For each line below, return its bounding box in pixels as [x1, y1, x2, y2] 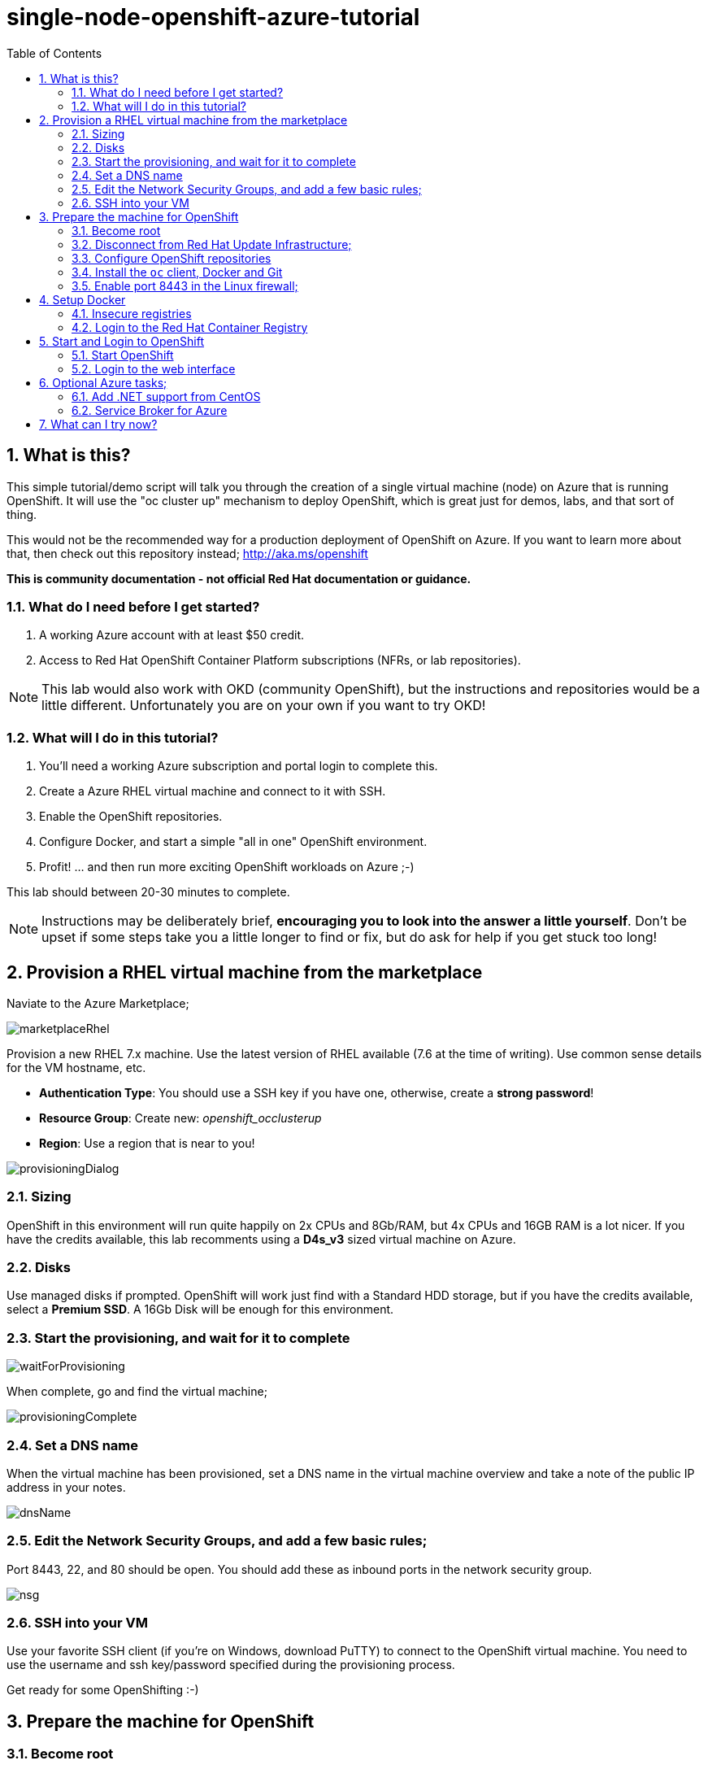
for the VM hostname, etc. [7, 1060, 146, 1074]
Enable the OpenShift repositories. [39, 809, 223, 824]
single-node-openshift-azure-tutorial [7, 3, 420, 31]
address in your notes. [7, 1480, 126, 1494]
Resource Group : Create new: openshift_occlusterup [39, 1110, 322, 1125]
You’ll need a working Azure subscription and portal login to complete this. [39, 759, 438, 774]
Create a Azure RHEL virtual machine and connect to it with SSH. [39, 784, 386, 799]
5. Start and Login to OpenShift [39, 333, 204, 348]
